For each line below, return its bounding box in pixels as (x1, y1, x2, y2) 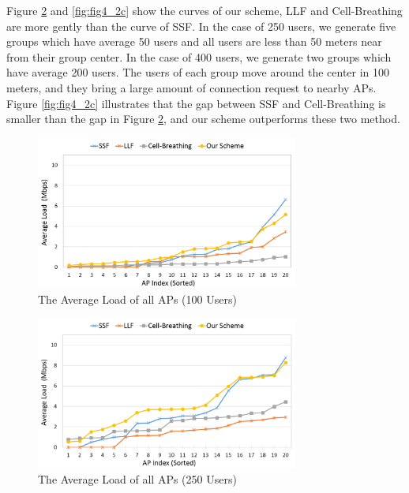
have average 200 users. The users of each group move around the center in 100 (6, 64, 390, 80)
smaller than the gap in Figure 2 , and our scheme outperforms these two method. (6, 110, 400, 127)
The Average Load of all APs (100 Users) (38, 290, 237, 307)
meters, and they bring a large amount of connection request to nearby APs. (6, 79, 377, 95)
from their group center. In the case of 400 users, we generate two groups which (6, 48, 392, 65)
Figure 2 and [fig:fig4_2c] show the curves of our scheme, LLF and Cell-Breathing (6, 2, 403, 18)
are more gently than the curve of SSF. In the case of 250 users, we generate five (6, 17, 396, 34)
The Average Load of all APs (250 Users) (38, 470, 237, 487)
